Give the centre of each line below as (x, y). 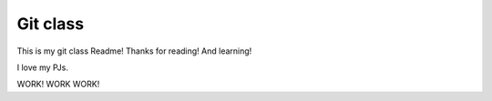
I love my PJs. (42, 67)
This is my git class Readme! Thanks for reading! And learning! (134, 51)
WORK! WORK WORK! (58, 84)
